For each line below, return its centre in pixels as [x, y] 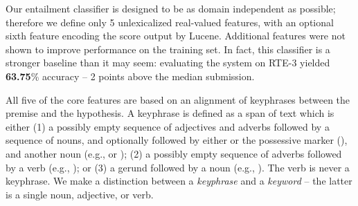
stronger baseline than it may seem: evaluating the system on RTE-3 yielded [168, 63]
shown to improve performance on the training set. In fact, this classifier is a [168, 49]
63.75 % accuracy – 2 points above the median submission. [130, 76]
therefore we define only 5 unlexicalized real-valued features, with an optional [170, 22]
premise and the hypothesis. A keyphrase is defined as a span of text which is [170, 113]
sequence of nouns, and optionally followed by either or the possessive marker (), [177, 140]
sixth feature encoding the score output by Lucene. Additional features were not [176, 36]
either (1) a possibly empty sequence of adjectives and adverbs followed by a [168, 126]
